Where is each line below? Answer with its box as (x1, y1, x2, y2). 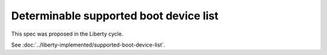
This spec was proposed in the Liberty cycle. (11, 30, 124, 37)
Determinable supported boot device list (11, 9, 219, 22)
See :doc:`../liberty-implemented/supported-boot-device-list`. (11, 41, 166, 48)
